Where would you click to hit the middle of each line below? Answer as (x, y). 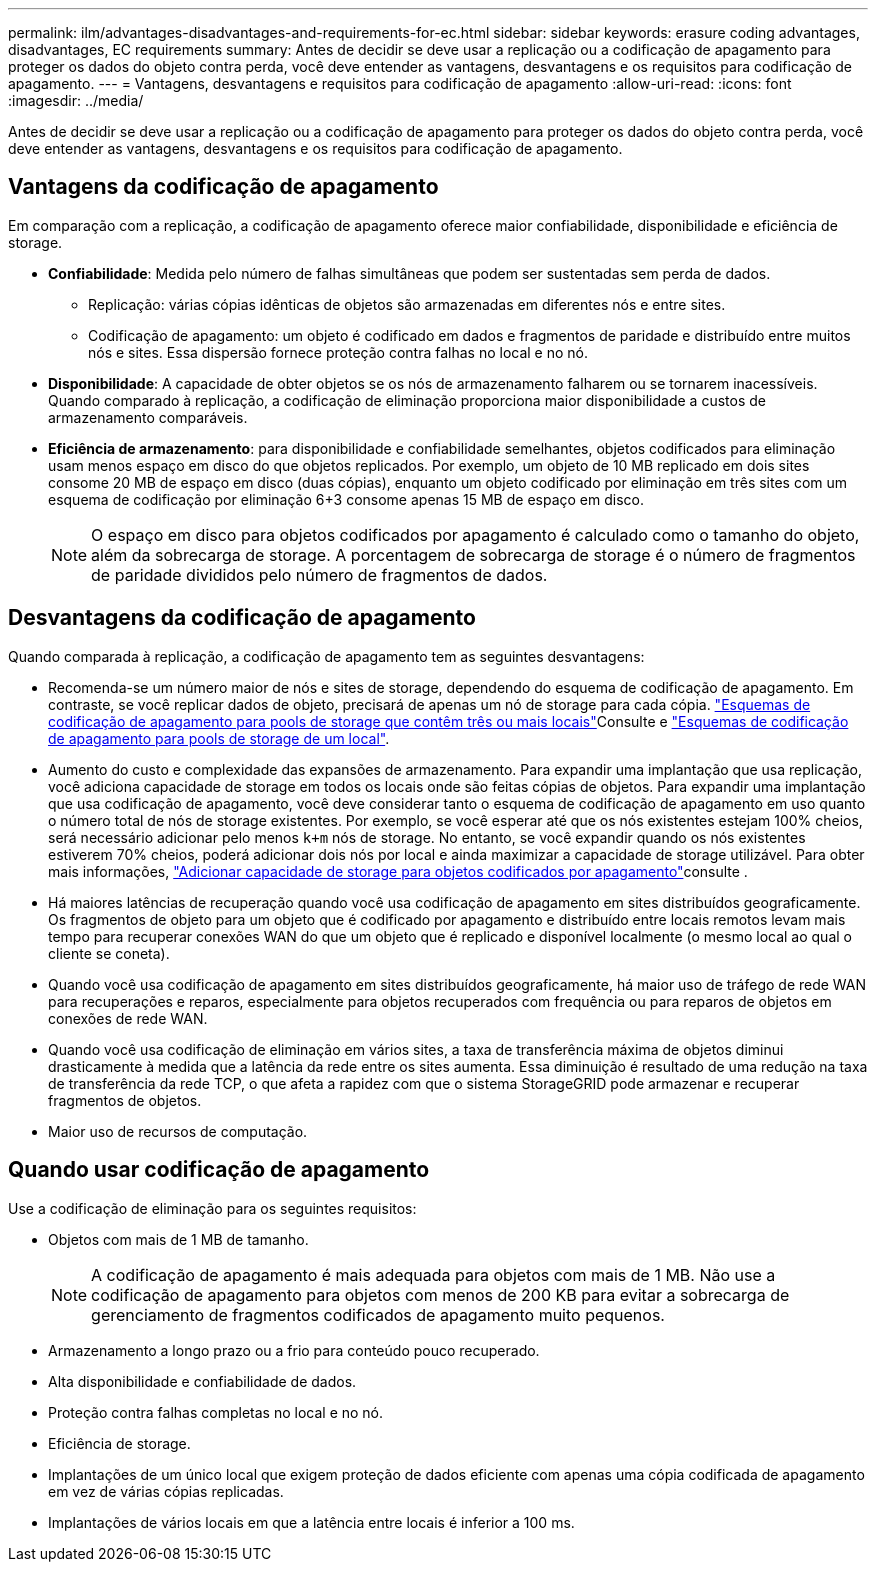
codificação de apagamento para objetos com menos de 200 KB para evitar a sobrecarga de (440, 1294)
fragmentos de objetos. (125, 1100)
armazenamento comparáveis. (148, 417)
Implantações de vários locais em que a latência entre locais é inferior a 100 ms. (311, 1522)
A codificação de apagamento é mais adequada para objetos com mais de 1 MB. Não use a (433, 1274)
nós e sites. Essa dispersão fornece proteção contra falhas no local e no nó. (338, 352)
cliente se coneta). (109, 953)
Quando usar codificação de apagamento (219, 1170)
